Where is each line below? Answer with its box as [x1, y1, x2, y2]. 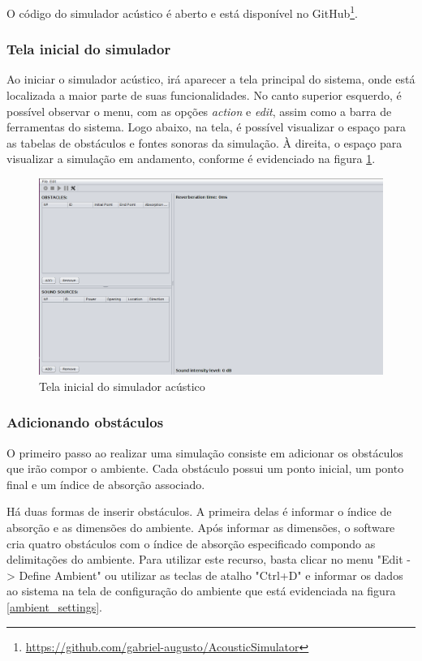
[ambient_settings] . [6, 599, 103, 615]
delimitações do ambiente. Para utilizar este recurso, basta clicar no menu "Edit [6, 551, 403, 568]
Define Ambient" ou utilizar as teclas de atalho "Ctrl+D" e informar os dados [19, 566, 403, 583]
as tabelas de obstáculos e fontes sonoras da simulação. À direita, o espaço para [6, 134, 403, 151]
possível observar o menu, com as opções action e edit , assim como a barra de [6, 102, 392, 119]
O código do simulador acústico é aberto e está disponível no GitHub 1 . [6, 2, 358, 21]
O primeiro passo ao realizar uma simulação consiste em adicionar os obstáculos [6, 444, 403, 461]
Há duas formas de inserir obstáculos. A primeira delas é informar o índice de [6, 503, 392, 520]
